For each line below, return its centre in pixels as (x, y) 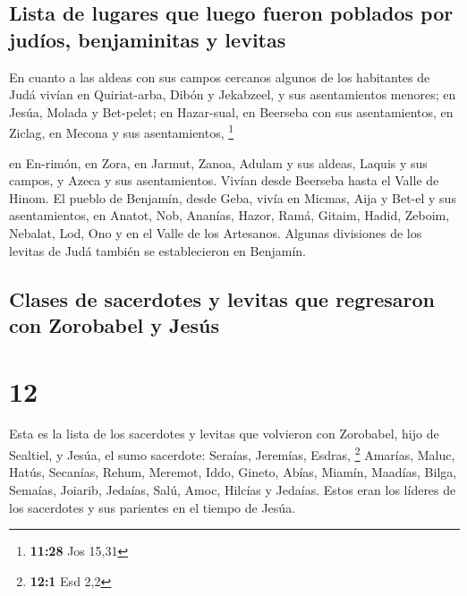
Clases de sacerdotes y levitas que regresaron (222, 298)
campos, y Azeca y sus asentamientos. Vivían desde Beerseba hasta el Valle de (224, 180)
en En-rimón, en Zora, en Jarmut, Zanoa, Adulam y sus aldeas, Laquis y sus (218, 162)
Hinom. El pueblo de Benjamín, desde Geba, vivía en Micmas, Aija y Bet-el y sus (233, 197)
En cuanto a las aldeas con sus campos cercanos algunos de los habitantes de (220, 77)
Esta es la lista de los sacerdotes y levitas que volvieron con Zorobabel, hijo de (224, 434)
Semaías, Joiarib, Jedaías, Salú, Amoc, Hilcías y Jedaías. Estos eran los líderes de (233, 489)
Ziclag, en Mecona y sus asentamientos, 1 (122, 132)
